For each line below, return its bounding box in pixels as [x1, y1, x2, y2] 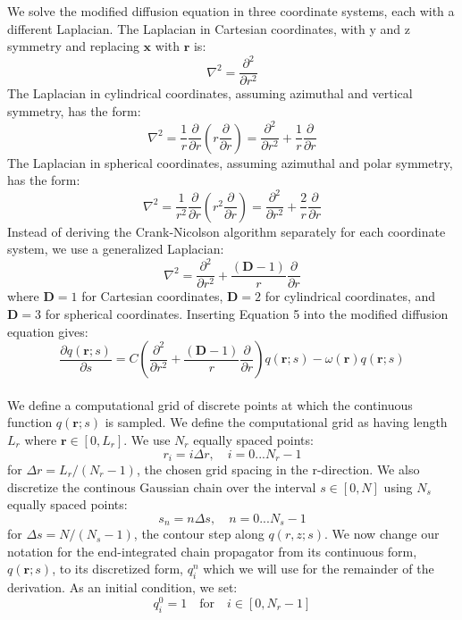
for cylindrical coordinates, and [265, 287, 436, 306]
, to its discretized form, [52, 559, 184, 578]
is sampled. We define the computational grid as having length [105, 413, 448, 431]
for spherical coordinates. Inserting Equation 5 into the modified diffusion [45, 305, 449, 323]
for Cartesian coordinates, [81, 287, 223, 306]
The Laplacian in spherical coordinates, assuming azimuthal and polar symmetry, [7, 153, 453, 172]
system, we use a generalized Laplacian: [7, 239, 224, 258]
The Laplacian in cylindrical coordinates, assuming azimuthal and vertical [7, 84, 413, 103]
